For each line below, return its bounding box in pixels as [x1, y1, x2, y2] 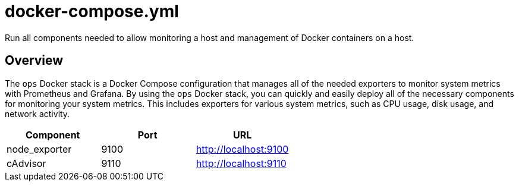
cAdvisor [7, 157, 46, 169]
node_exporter [7, 143, 72, 155]
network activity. [5, 108, 70, 119]
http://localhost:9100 [196, 143, 289, 155]
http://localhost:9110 [196, 157, 287, 169]
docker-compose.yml [5, 1, 179, 21]
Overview [5, 53, 64, 68]
